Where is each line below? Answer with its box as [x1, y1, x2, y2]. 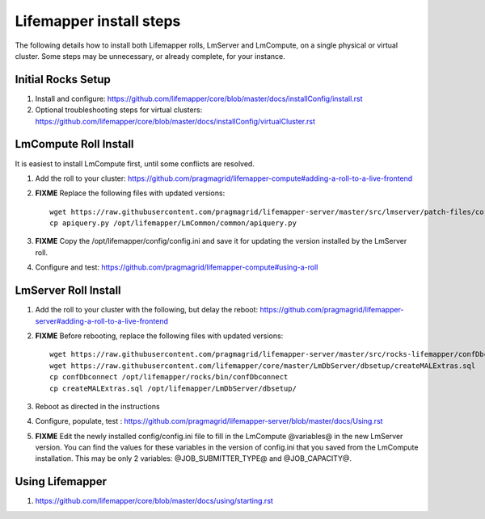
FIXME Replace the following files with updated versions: [35, 188, 226, 198]
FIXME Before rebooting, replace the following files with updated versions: [35, 331, 284, 341]
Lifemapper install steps [15, 12, 181, 30]
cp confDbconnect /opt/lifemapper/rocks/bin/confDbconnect [49, 372, 289, 382]
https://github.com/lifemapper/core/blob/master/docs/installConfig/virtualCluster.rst [35, 116, 315, 126]
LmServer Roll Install [15, 283, 121, 298]
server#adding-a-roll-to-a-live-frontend [35, 316, 169, 326]
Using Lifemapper [15, 475, 108, 488]
